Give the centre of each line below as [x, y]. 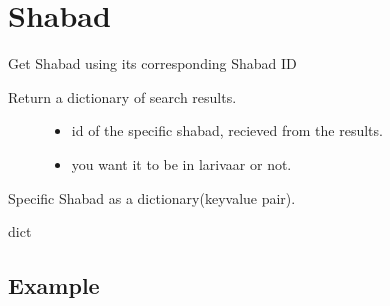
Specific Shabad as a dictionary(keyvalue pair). [152, 197]
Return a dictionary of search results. [122, 96]
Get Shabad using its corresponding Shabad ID [152, 63]
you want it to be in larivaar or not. [181, 163]
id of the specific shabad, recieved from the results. [227, 130]
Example [54, 285]
